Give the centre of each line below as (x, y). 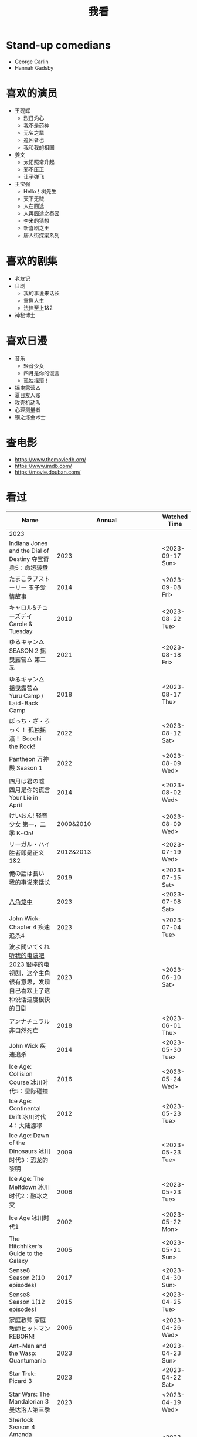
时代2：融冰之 (29, 1195)
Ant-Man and (28, 1346)
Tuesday (21, 631)
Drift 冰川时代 (28, 1116)
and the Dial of (29, 551)
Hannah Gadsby (34, 67)
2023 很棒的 (26, 964)
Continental (25, 1108)
